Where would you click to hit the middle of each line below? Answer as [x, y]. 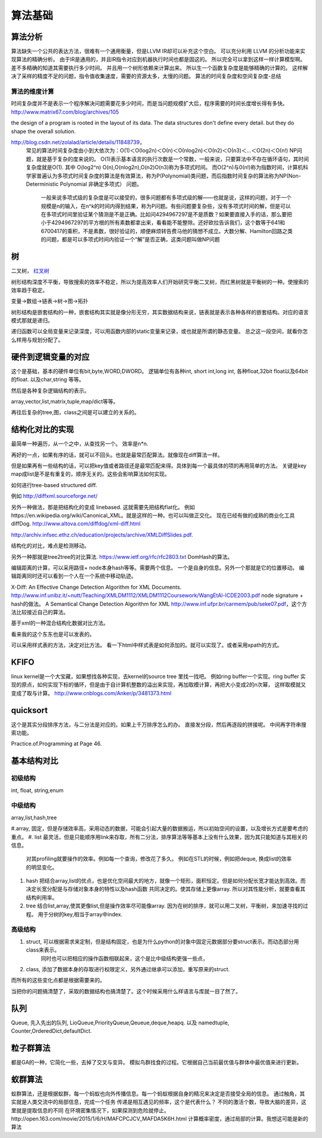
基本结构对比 [35, 761]
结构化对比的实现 [42, 429]
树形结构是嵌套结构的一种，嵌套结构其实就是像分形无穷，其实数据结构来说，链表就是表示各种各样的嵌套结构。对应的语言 [160, 312]
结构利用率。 [42, 897]
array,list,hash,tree [34, 817]
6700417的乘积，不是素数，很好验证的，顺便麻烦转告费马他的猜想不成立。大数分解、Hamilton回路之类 [167, 231]
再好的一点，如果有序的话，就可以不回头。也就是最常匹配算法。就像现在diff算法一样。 [117, 455]
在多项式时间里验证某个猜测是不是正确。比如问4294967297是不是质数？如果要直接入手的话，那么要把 [166, 215]
